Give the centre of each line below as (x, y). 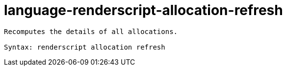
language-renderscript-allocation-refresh (143, 10)
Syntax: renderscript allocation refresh (85, 47)
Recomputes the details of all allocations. (91, 31)
